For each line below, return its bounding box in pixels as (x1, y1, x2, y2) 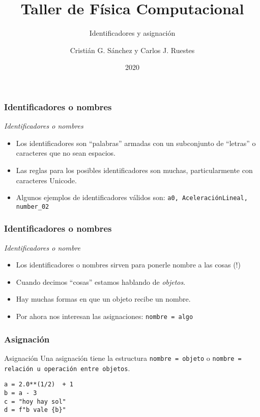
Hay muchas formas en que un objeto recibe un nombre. (16, 293, 191, 304)
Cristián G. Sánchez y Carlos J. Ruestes (70, 44, 195, 55)
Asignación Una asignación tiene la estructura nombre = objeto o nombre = (4, 352, 242, 363)
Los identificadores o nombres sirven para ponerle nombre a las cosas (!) (16, 259, 241, 270)
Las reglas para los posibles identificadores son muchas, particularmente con (16, 164, 253, 175)
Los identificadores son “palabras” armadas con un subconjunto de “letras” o (16, 137, 256, 148)
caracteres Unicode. (16, 175, 77, 185)
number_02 (16, 203, 49, 210)
